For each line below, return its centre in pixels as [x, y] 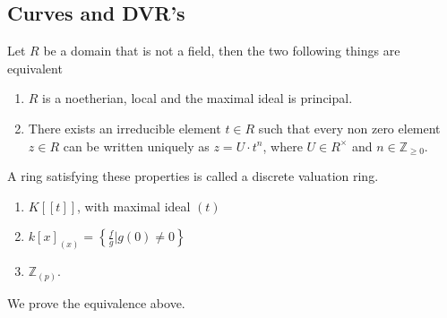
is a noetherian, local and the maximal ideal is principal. [198, 98]
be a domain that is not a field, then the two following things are [222, 51]
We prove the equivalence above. [96, 302]
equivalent [35, 68]
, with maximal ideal [134, 206]
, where [283, 146]
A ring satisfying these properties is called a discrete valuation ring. [193, 176]
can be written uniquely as [136, 146]
